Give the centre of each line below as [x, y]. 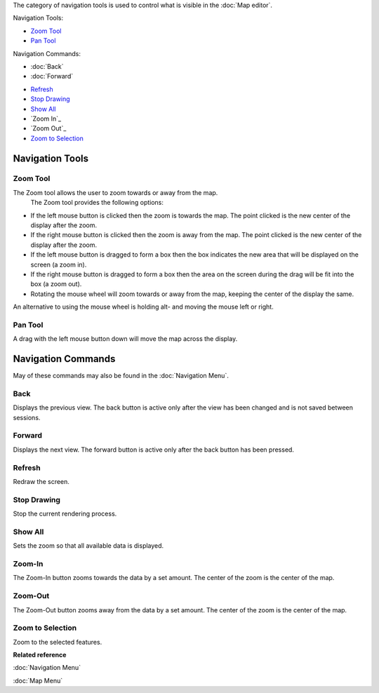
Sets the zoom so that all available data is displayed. [88, 546]
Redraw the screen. [41, 482]
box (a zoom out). [56, 284]
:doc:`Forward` [52, 76]
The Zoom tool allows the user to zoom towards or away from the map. [115, 192]
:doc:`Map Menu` [38, 680]
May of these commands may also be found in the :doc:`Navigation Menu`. [121, 376]
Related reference [40, 655]
